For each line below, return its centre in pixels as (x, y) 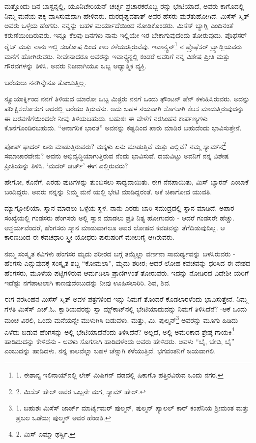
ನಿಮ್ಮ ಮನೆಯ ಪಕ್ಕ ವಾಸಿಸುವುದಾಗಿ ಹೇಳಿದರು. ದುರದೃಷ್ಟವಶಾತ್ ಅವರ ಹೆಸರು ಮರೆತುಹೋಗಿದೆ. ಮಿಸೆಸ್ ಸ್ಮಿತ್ (127, 16)
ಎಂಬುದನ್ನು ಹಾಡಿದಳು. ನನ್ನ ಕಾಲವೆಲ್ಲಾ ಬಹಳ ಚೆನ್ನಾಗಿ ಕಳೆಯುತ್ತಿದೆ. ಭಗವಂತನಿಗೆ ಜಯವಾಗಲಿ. (110, 351)
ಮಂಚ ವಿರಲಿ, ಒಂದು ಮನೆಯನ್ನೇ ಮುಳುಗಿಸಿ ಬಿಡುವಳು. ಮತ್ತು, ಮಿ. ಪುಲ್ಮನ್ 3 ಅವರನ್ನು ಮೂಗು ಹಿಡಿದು (121, 319)
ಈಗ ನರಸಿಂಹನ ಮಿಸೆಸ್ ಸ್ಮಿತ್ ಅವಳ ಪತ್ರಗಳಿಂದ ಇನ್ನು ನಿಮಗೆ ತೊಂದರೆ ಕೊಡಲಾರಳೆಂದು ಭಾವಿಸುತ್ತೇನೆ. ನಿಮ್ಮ (126, 299)
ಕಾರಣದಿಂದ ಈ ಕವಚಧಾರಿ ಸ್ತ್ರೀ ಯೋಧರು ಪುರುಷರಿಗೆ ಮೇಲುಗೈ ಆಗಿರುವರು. (89, 237)
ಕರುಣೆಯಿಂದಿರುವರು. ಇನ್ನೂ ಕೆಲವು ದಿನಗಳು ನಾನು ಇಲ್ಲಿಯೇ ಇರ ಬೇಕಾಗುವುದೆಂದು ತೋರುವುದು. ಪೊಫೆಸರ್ (126, 35)
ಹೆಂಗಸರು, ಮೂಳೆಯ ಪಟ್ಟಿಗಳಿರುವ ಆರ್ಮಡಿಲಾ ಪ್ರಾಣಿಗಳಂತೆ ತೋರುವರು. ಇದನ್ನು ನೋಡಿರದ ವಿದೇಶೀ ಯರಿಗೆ (127, 272)
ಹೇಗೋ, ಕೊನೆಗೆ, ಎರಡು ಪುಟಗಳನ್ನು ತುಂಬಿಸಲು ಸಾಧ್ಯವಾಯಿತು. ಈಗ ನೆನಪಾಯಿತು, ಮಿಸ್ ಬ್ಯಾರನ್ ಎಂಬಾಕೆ (127, 182)
